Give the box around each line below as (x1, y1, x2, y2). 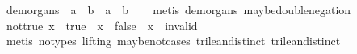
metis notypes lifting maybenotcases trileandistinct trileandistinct (6, 33, 341, 49)
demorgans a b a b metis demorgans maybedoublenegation (6, 2, 351, 17)
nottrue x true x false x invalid (6, 17, 198, 33)
